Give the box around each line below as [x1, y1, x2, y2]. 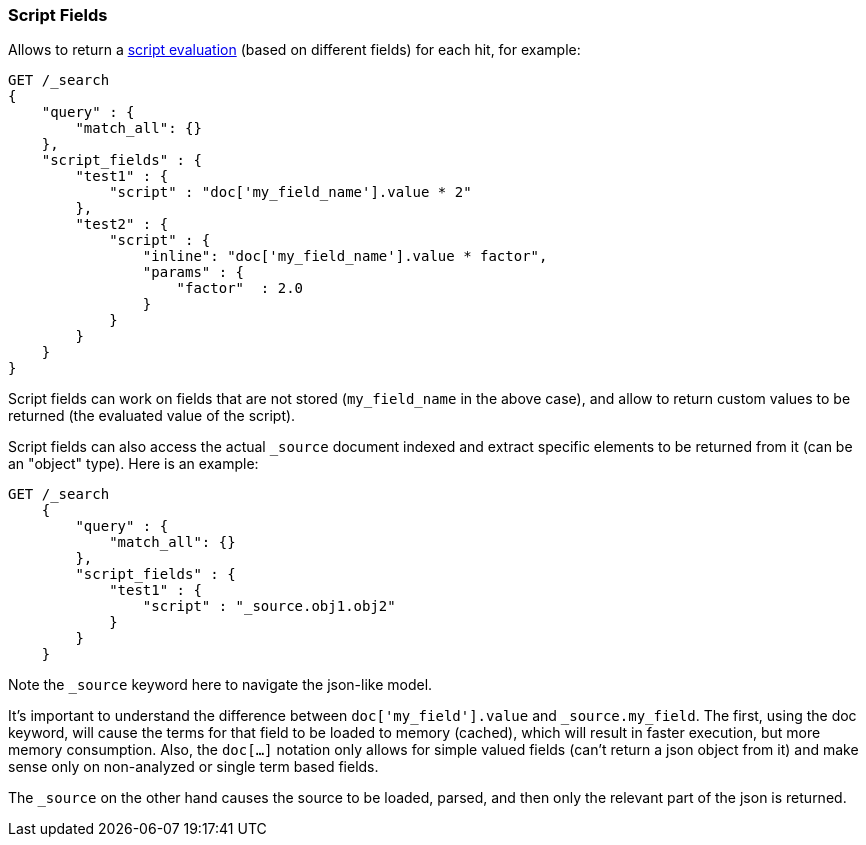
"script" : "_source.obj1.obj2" [142, 598, 396, 615]
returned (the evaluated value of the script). [8, 407, 296, 425]
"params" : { [142, 264, 245, 281]
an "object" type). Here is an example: [8, 455, 259, 473]
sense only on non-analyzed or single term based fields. [8, 758, 379, 776]
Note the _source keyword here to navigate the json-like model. [8, 676, 433, 694]
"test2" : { [75, 216, 169, 233]
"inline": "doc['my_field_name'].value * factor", [142, 248, 548, 265]
